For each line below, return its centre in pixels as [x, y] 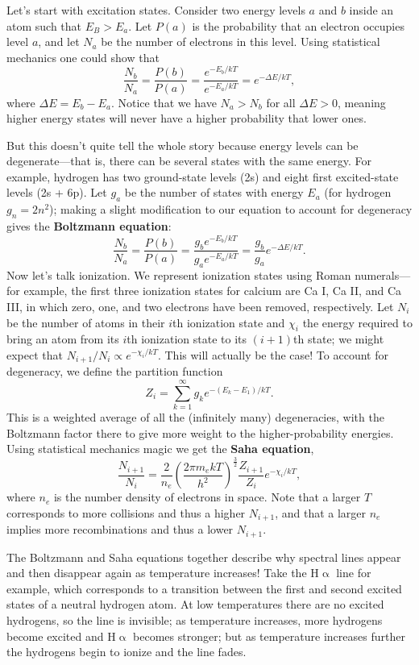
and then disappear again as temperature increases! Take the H [163, 573]
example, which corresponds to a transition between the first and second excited [204, 588]
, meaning [361, 102]
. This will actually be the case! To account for [273, 354]
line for [354, 573]
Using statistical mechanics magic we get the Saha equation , [160, 449]
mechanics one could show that [83, 57]
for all [281, 102]
